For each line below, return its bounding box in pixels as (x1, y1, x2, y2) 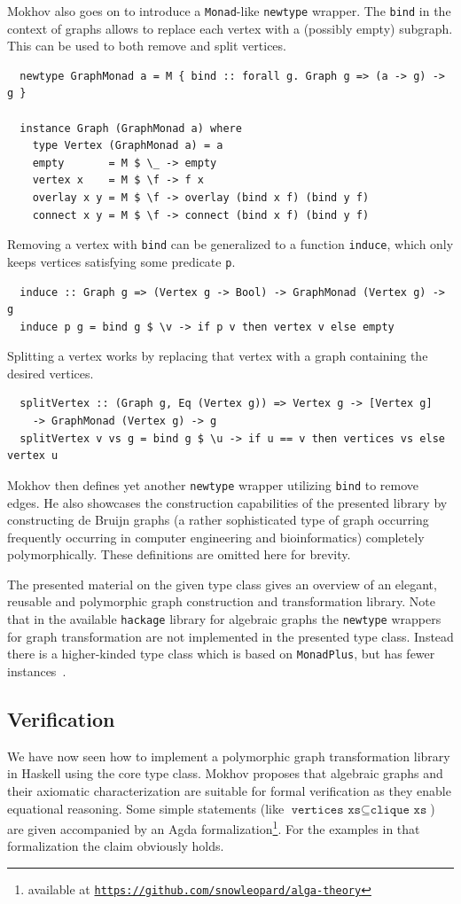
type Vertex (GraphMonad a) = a (32, 139, 223, 152)
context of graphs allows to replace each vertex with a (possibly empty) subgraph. (7, 19, 453, 37)
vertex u (7, 449, 59, 463)
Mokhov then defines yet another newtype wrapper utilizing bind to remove (7, 475, 419, 494)
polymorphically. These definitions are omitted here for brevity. (7, 545, 351, 564)
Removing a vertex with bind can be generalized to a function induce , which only (7, 235, 454, 253)
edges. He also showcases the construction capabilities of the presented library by (7, 493, 448, 511)
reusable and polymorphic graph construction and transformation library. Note (7, 592, 435, 611)
